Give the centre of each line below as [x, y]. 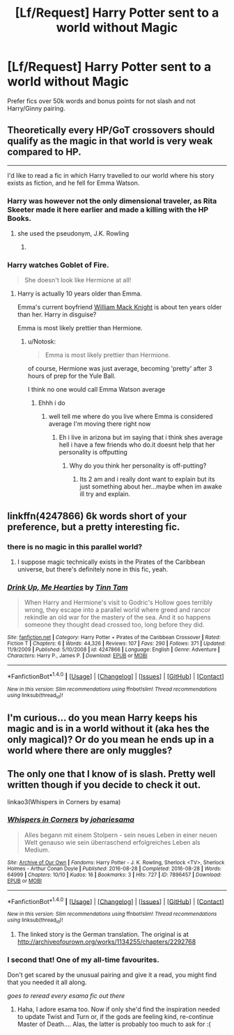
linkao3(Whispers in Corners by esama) [64, 802]
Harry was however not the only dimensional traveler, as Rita [112, 201]
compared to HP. [44, 152]
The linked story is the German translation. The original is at [103, 934]
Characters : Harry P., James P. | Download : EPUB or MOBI [77, 656]
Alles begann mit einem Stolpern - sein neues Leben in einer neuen [121, 835]
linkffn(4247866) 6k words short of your [97, 516]
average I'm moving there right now [100, 424]
